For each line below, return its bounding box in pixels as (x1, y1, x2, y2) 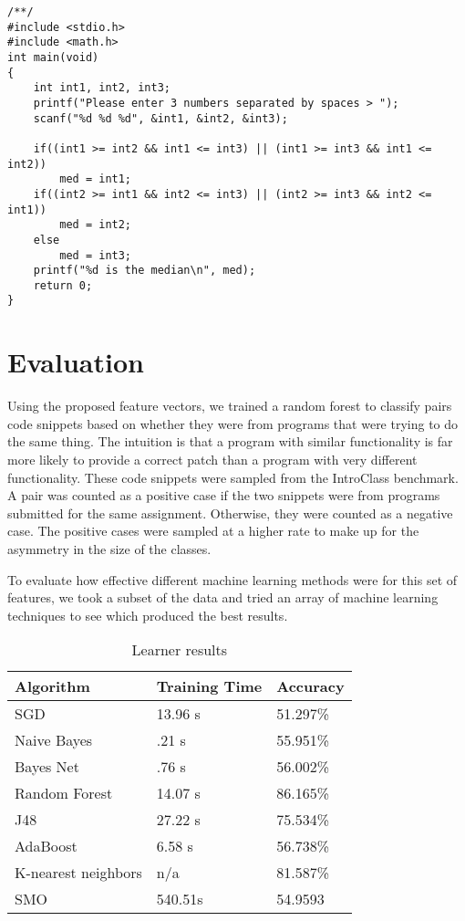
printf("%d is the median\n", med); (33, 264, 256, 277)
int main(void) (7, 50, 99, 64)
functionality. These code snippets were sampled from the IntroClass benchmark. (7, 467, 459, 487)
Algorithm (15, 675, 90, 697)
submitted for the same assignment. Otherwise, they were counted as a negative (7, 503, 453, 522)
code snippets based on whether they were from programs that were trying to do (7, 413, 459, 433)
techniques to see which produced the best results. (7, 605, 288, 624)
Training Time (156, 675, 263, 697)
